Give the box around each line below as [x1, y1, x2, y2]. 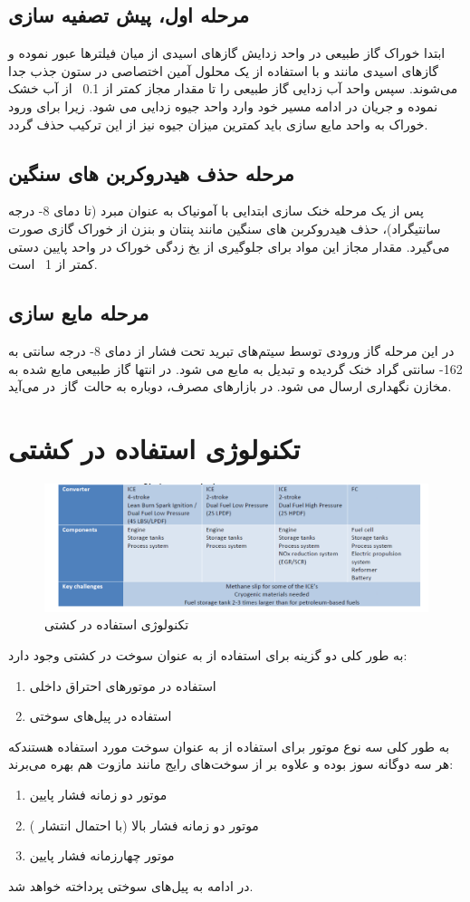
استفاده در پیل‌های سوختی [29, 706, 172, 725]
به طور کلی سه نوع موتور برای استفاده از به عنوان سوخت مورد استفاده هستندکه [8, 736, 450, 755]
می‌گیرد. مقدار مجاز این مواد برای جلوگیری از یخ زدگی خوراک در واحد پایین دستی [8, 236, 450, 255]
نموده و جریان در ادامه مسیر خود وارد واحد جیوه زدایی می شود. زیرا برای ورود [8, 96, 438, 115]
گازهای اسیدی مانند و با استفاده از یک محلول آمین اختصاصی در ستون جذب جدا [8, 61, 438, 80]
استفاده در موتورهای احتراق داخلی [29, 676, 216, 695]
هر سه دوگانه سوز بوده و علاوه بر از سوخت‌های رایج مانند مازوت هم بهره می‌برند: [8, 754, 454, 773]
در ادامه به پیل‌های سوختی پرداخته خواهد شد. [8, 876, 254, 895]
